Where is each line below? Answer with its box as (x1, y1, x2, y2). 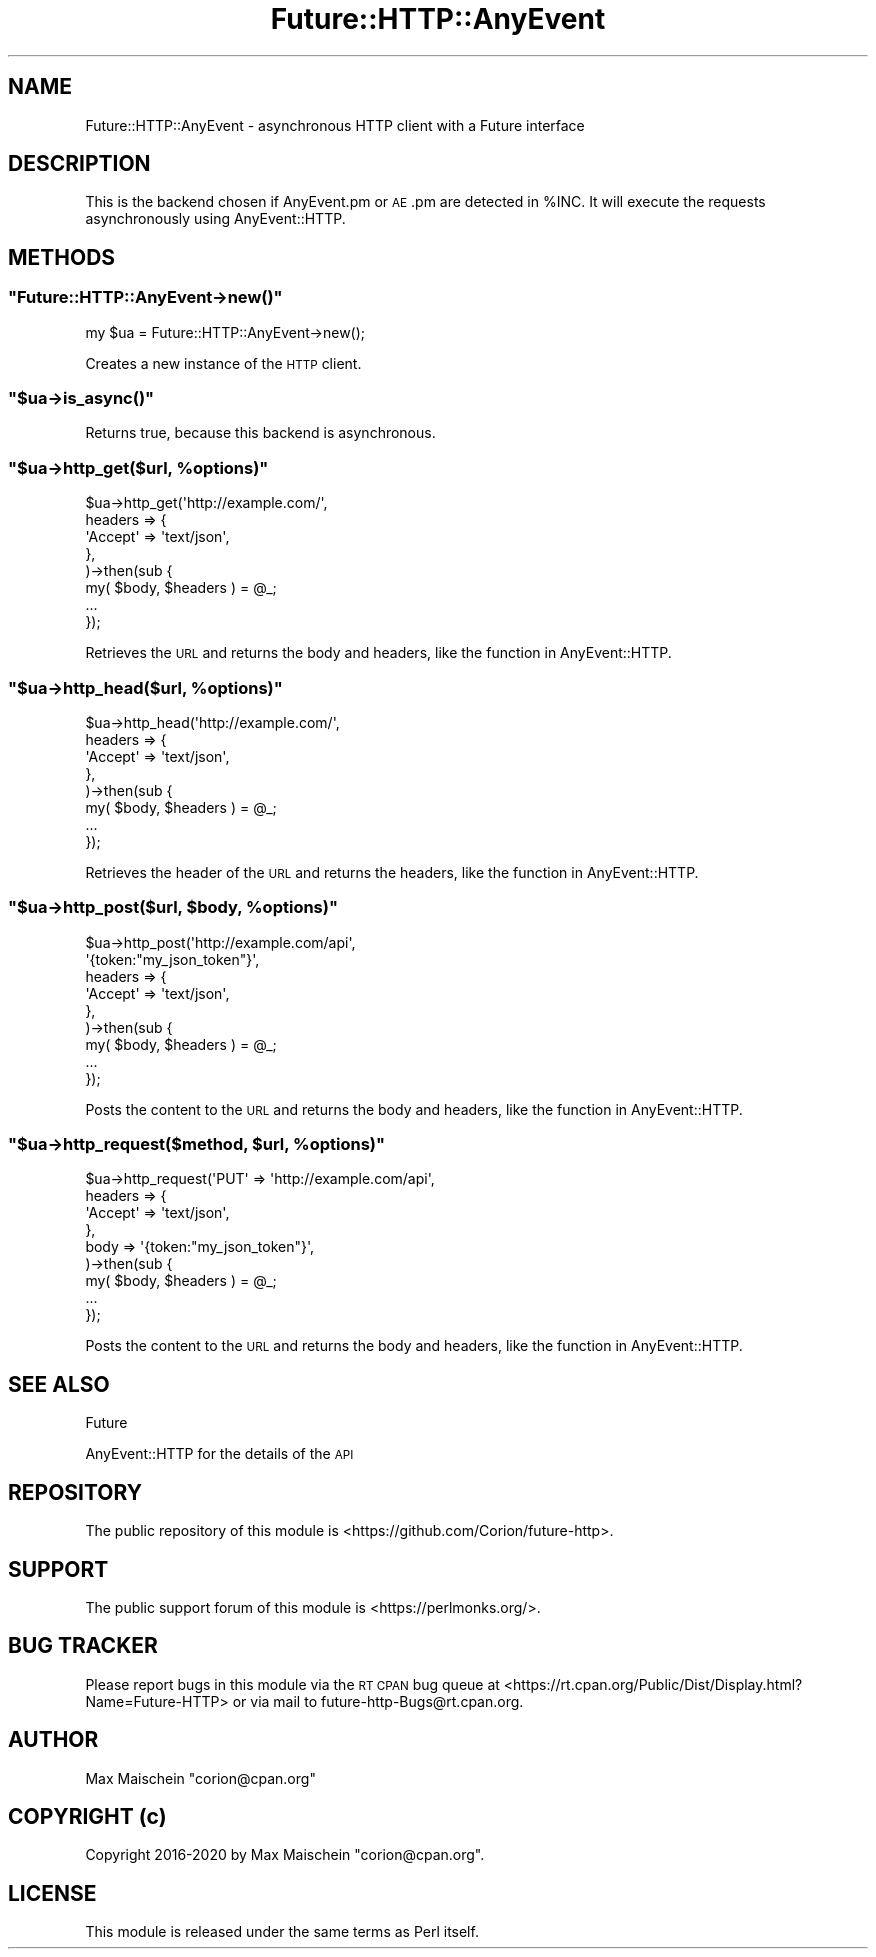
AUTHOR (8, 1727, 99, 1753)
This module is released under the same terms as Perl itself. (85, 1923, 479, 1941)
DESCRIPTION (8, 151, 151, 177)
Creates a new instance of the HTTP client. (85, 354, 362, 372)
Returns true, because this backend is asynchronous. (85, 424, 436, 442)
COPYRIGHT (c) (8, 1804, 167, 1830)
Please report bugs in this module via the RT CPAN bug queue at (85, 1675, 500, 1693)
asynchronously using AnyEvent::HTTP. (85, 210, 346, 228)
